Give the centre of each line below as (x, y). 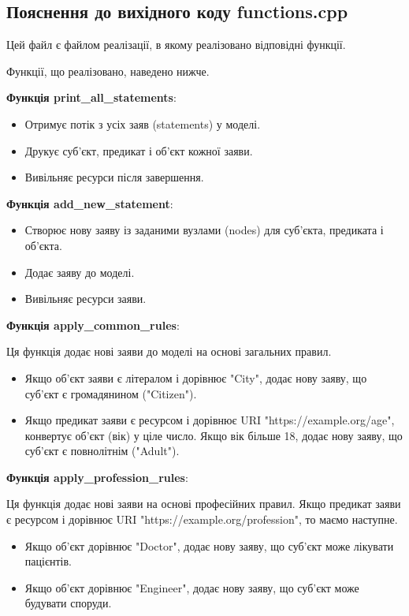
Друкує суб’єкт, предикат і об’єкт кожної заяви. (139, 150)
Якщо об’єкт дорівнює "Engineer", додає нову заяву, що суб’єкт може (192, 587)
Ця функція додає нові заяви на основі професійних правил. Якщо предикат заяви (204, 504)
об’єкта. (43, 245)
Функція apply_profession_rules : (97, 477)
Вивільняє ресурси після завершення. (114, 177)
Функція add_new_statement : (90, 203)
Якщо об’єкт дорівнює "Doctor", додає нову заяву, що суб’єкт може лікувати (209, 545)
